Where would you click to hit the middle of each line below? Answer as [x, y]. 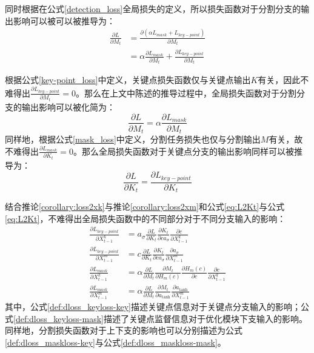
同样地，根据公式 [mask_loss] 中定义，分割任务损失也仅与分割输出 [133, 139]
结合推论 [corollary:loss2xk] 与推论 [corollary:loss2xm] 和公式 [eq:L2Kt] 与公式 [145, 207]
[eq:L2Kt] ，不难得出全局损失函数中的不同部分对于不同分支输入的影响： [145, 218]
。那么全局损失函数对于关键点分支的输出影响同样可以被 [183, 151]
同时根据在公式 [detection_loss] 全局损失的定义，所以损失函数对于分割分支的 [153, 8]
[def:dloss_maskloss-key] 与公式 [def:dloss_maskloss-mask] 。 [115, 342]
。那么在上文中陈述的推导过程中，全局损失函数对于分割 [186, 92]
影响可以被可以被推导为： [64, 20]
